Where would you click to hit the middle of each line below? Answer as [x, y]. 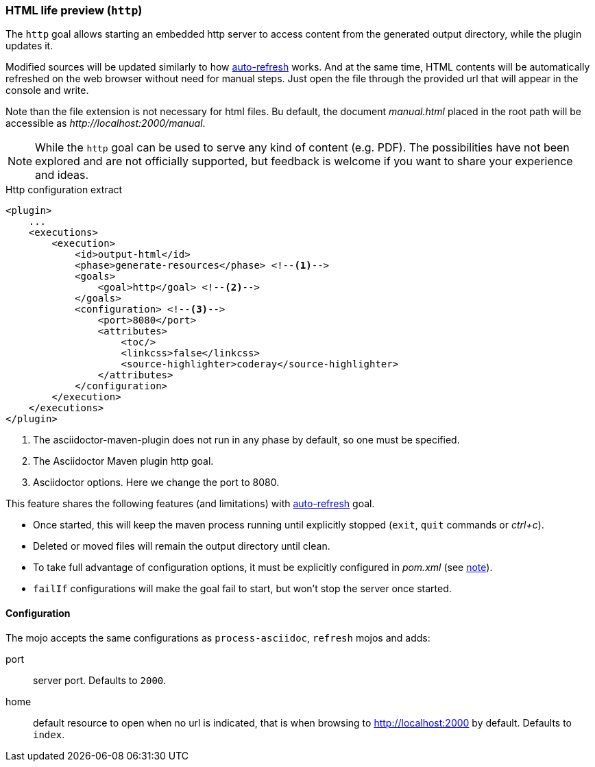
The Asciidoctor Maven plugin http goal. [123, 461]
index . [49, 734]
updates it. [29, 46]
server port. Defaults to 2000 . [100, 680]
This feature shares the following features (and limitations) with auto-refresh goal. [190, 504]
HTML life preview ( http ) [74, 10]
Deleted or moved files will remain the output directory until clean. [182, 546]
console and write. [47, 90]
